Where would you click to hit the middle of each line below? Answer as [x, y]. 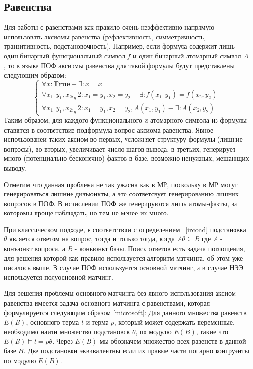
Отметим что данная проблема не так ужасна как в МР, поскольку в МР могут [121, 184]
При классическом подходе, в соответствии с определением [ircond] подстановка [125, 229]
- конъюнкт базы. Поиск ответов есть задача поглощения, [160, 248]
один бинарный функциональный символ [64, 55]
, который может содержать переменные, [174, 322]
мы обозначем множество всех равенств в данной [173, 341]
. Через [63, 341]
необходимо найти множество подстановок [67, 331]
